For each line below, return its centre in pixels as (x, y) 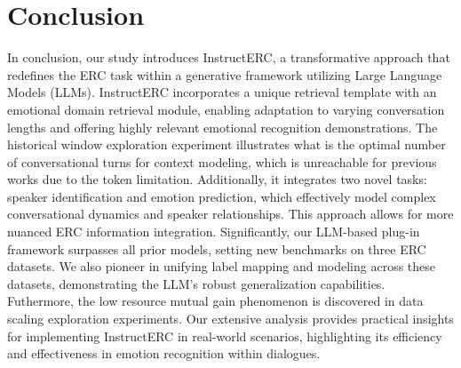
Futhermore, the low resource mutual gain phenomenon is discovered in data (215, 301)
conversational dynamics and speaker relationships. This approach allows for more (230, 214)
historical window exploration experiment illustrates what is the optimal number (227, 144)
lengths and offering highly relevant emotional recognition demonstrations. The (223, 127)
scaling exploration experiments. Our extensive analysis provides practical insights (230, 319)
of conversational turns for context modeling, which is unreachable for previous (222, 161)
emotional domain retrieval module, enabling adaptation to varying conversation (226, 109)
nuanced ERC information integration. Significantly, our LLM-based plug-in (214, 232)
